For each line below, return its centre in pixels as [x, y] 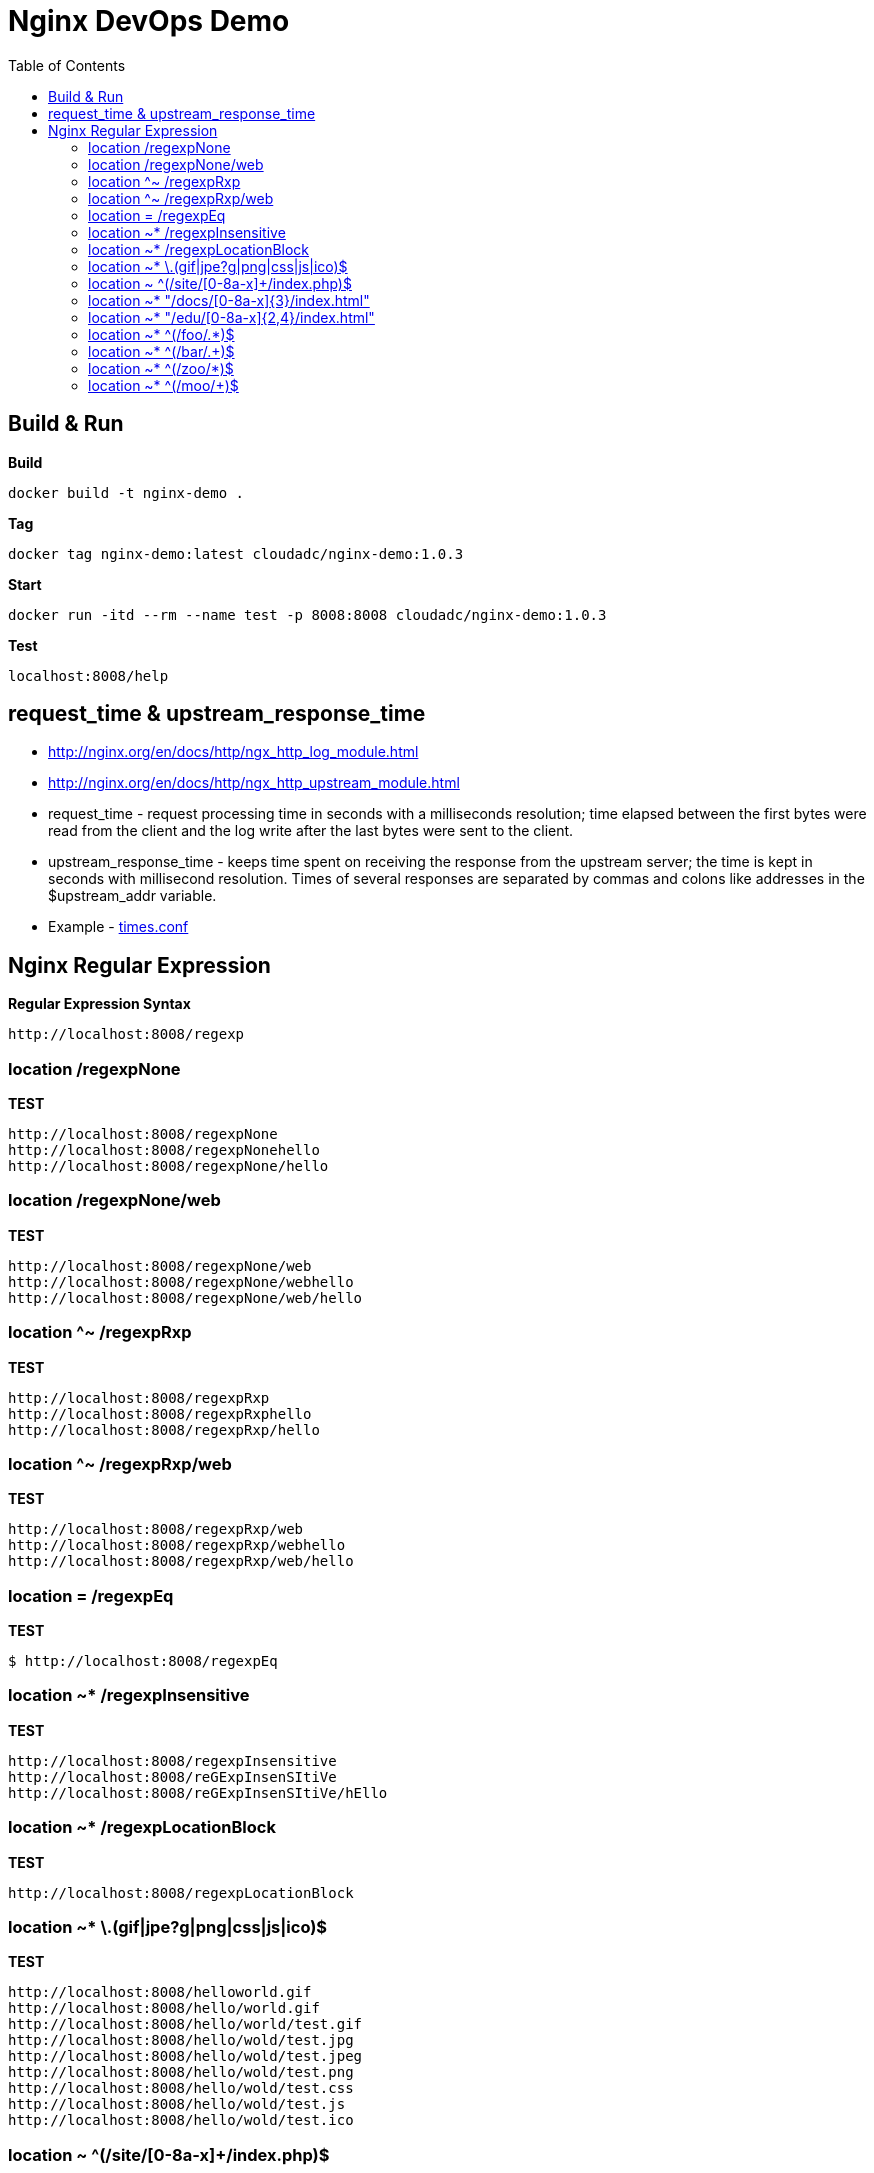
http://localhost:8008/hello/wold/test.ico [181, 2120]
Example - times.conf [118, 927]
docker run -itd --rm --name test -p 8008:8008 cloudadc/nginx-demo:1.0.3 [307, 614]
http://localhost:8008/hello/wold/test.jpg [181, 2040]
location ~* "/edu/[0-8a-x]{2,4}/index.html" [231, 317]
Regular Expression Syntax [99, 1004]
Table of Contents [67, 65]
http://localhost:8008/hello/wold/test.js [177, 2104]
